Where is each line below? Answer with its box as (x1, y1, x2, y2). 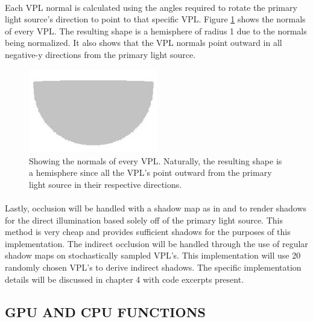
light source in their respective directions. (29, 178, 182, 190)
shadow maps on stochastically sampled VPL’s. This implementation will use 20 (5, 249, 301, 262)
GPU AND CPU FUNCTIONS (5, 302, 206, 321)
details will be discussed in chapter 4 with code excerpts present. (5, 272, 244, 285)
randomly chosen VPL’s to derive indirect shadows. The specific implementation (5, 260, 302, 273)
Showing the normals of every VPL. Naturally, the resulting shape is (29, 154, 282, 167)
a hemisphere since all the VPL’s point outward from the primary (29, 166, 272, 179)
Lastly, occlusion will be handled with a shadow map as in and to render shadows (5, 201, 307, 214)
